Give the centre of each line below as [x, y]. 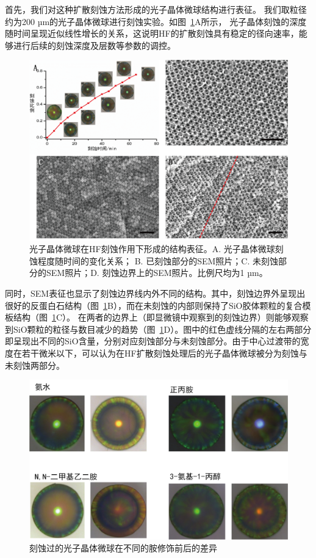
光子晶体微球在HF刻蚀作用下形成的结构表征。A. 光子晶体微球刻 [156, 249]
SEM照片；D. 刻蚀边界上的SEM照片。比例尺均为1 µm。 [157, 273]
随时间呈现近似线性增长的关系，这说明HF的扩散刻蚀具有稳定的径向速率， [152, 33]
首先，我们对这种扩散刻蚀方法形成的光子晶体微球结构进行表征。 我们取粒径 [156, 9]
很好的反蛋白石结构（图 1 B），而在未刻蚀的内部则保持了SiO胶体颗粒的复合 [154, 305]
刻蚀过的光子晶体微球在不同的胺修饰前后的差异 [123, 548]
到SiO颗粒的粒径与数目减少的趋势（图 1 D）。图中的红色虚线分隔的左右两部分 [158, 329]
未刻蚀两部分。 [35, 365]
